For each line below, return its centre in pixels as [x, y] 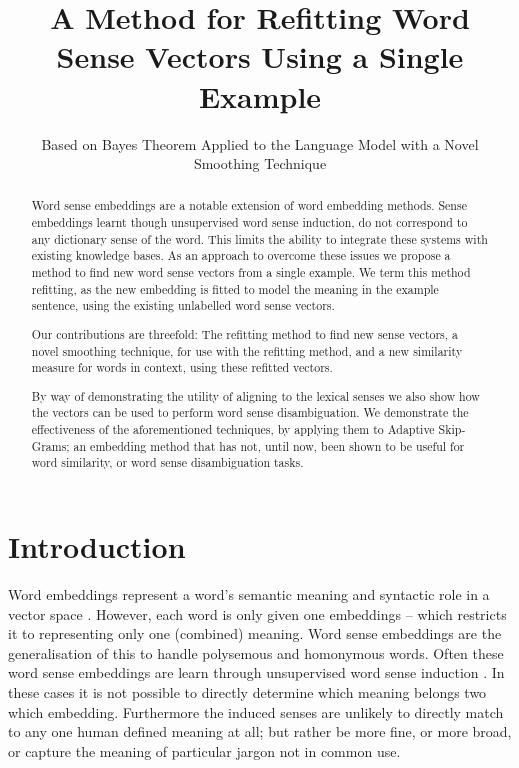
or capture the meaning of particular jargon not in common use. [204, 750]
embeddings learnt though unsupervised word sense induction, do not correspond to [249, 222]
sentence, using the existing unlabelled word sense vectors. [183, 305]
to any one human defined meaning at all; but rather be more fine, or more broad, [260, 731]
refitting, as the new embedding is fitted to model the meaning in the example [235, 288]
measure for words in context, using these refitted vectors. [182, 367]
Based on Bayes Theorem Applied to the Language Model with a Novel [260, 143]
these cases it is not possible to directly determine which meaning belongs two [247, 692]
